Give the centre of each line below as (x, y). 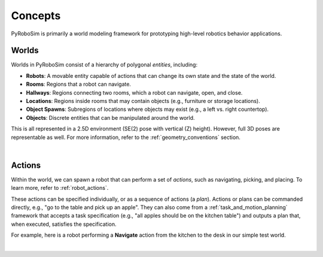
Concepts (36, 16)
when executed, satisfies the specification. (64, 224)
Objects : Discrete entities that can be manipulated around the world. (110, 117)
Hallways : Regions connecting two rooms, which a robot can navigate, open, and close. (134, 92)
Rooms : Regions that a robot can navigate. (79, 84)
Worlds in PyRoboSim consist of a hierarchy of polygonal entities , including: (104, 65)
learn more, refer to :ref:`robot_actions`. (60, 188)
